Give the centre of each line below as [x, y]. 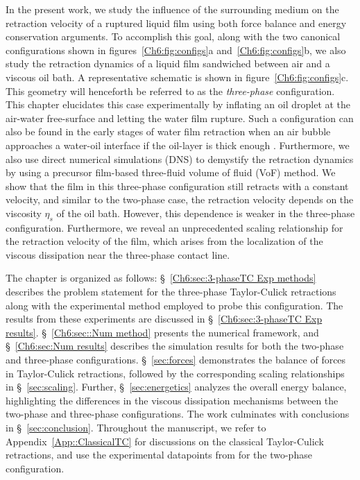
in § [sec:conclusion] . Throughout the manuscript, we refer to [136, 428]
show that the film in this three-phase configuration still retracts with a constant [177, 186]
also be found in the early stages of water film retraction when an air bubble [168, 131]
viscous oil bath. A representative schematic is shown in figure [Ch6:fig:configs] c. [177, 77]
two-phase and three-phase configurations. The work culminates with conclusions [178, 414]
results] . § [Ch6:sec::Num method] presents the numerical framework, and [162, 332]
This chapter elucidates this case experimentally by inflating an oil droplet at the [178, 104]
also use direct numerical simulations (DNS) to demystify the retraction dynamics [180, 158]
